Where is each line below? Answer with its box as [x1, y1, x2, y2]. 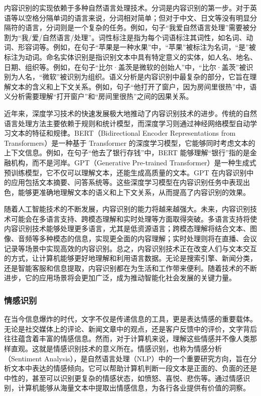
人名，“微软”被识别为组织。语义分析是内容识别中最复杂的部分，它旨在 [18, 71, 250, 82]
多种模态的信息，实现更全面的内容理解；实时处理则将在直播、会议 [39, 233, 257, 244]
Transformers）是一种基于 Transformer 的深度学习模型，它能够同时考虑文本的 [4, 137, 255, 148]
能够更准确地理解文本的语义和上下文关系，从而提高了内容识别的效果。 [18, 186, 250, 197]
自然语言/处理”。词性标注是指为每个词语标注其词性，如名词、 [42, 32, 246, 42]
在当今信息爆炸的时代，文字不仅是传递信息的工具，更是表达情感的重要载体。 [4, 314, 257, 324]
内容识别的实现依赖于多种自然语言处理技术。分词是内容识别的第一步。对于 [4, 3, 250, 13]
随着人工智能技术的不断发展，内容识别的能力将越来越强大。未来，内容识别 [4, 204, 250, 214]
